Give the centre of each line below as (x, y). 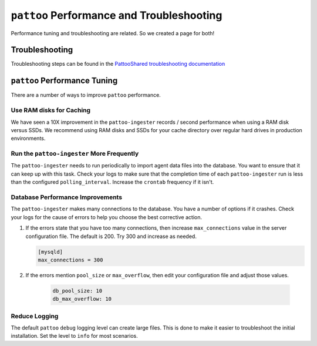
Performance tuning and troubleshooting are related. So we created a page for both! (113, 33)
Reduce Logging (35, 316)
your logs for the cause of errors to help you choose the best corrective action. (107, 217)
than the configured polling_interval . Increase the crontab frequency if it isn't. (112, 182)
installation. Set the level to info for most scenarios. (74, 336)
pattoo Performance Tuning (64, 81)
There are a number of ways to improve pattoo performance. (86, 95)
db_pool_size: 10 (77, 290)
